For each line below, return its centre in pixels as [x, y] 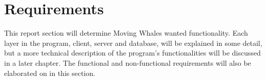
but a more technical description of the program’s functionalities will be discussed [132, 53]
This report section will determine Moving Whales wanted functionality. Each [126, 33]
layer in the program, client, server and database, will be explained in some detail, [133, 43]
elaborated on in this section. [50, 73]
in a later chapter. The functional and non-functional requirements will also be [128, 62]
